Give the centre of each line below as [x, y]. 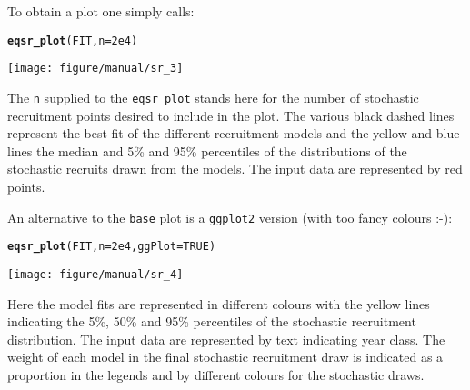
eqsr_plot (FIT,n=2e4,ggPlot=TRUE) [112, 247]
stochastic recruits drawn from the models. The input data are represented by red [235, 169]
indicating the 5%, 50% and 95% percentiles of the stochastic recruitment [212, 321]
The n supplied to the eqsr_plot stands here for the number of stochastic [213, 97]
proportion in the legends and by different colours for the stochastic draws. [216, 374]
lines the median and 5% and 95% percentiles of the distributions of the [207, 150]
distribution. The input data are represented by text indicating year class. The [226, 339]
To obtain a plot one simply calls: [101, 11]
